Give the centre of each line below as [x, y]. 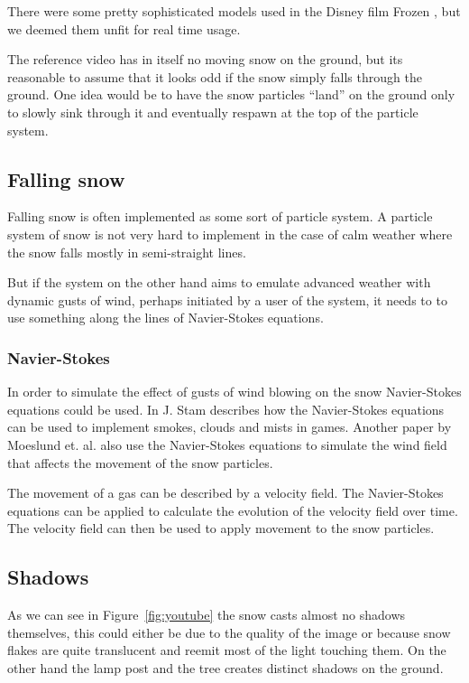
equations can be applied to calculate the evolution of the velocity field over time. [233, 510]
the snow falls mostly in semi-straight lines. [127, 252]
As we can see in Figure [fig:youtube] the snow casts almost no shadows [207, 615]
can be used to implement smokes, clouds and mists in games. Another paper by [230, 427]
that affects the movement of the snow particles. [140, 462]
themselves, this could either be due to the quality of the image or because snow [229, 632]
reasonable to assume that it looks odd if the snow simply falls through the [215, 76]
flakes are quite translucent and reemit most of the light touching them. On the [227, 650]
